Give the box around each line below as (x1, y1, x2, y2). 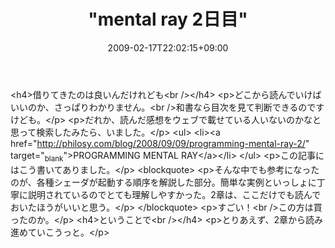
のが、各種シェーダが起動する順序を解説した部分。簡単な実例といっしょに (10, 176, 317, 188)
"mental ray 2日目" (88, 8, 248, 31)
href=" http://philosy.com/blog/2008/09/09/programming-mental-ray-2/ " (10, 137, 310, 149)
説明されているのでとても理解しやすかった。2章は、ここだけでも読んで (27, 188, 322, 200)
